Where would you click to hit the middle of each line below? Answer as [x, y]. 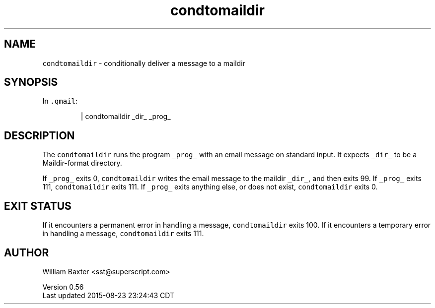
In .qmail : [60, 101]
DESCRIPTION [39, 135]
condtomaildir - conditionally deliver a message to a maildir [144, 63]
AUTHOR [27, 252]
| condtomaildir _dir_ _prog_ [126, 117]
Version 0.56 [63, 287]
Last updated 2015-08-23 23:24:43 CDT [109, 295]
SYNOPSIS [31, 82]
